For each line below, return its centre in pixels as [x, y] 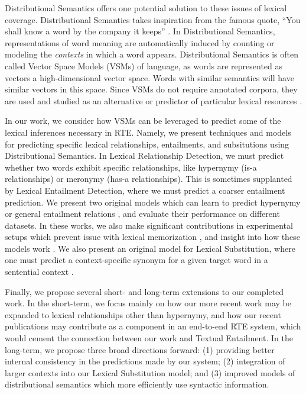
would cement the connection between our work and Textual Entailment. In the [149, 338]
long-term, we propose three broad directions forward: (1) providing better [140, 349]
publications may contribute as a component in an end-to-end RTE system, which [153, 326]
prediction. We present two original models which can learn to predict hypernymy [153, 202]
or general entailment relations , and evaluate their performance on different [142, 214]
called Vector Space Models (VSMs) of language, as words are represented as [144, 65]
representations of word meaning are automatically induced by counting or [140, 42]
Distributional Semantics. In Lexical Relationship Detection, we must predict [144, 156]
